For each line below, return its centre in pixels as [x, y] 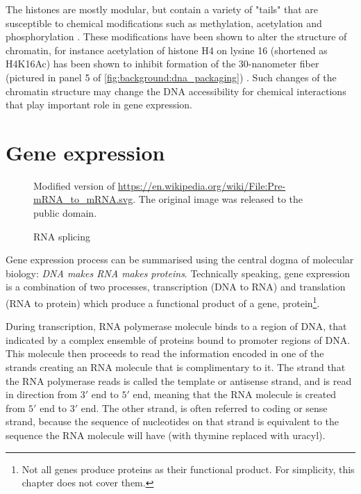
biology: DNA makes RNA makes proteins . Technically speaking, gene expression [178, 273]
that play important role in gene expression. [99, 105]
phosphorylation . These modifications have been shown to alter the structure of [176, 36]
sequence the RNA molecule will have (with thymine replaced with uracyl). [166, 435]
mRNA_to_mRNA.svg [83, 199]
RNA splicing [62, 236]
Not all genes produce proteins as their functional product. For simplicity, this [188, 469]
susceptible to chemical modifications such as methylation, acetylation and [164, 23]
